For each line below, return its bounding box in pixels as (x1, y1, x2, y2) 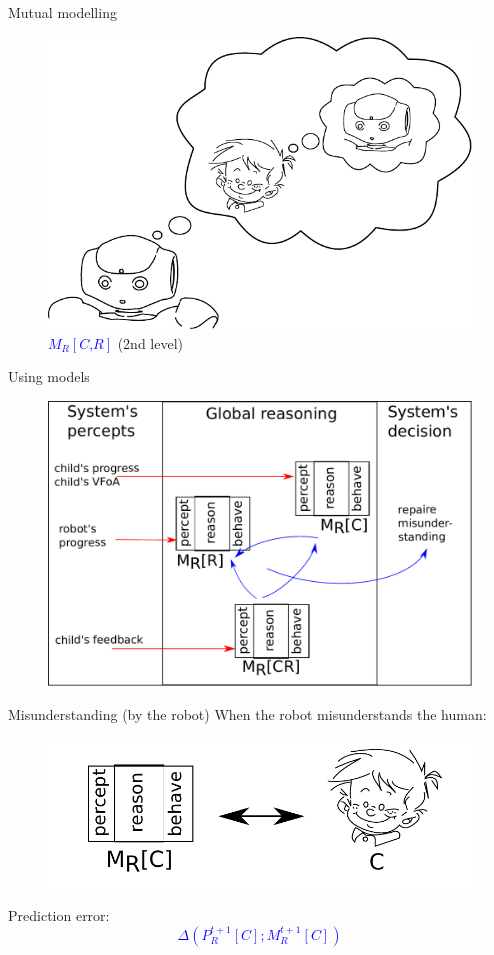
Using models (8, 366, 90, 387)
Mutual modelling (8, 2, 117, 22)
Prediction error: (8, 905, 110, 926)
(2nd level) (117, 332, 183, 353)
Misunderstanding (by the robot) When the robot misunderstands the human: (8, 704, 487, 725)
